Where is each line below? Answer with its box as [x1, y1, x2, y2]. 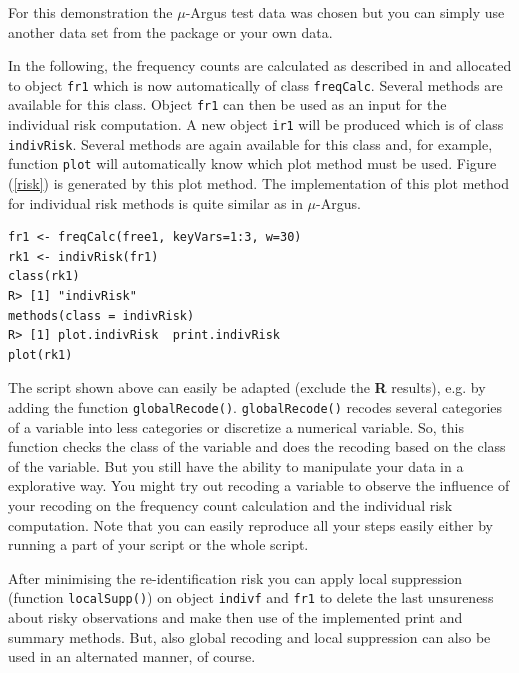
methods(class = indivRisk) [8, 308, 195, 323]
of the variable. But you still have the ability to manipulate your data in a [8, 455, 464, 476]
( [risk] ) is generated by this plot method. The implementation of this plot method [8, 173, 509, 194]
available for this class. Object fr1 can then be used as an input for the [8, 94, 447, 115]
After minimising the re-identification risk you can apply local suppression [8, 567, 463, 588]
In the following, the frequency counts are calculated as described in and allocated [8, 55, 512, 76]
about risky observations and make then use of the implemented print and [8, 607, 463, 628]
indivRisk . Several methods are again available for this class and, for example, [8, 133, 493, 154]
